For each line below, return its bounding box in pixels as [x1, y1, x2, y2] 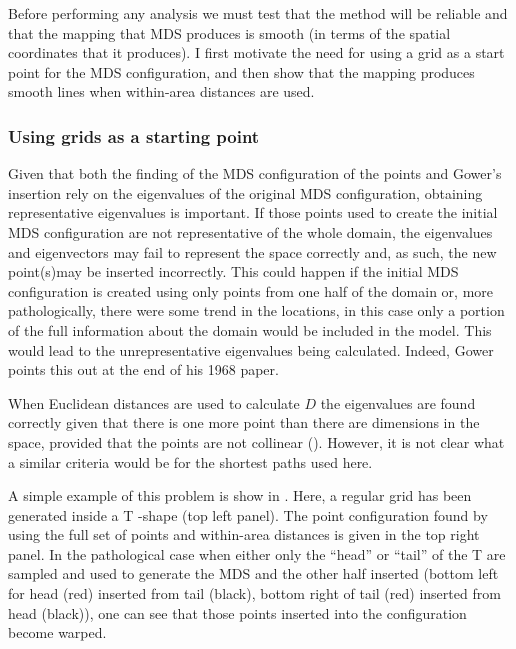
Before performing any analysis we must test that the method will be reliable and [8, 3, 508, 23]
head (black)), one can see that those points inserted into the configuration [8, 602, 467, 623]
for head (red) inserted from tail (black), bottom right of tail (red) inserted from [8, 583, 501, 604]
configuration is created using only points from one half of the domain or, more [8, 280, 494, 301]
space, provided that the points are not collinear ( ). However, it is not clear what [8, 431, 505, 452]
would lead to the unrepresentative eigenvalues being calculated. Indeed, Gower [8, 339, 494, 360]
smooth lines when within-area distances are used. [8, 81, 315, 102]
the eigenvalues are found [320, 392, 476, 413]
